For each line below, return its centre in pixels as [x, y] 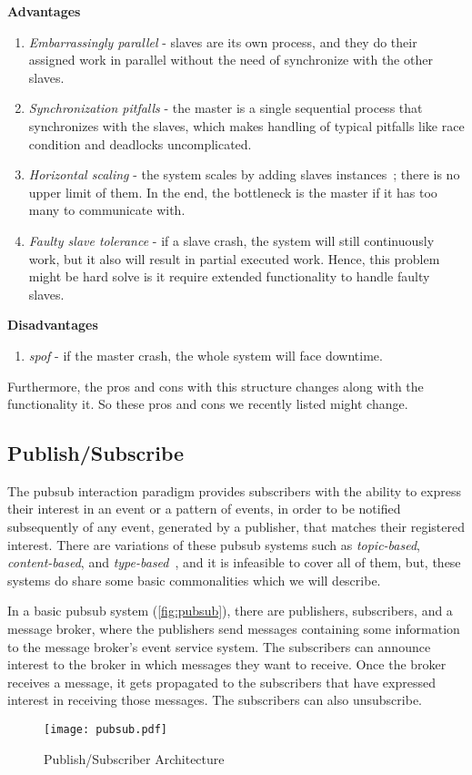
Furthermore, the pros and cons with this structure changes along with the [216, 386]
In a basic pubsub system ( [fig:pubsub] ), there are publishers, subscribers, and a [230, 611]
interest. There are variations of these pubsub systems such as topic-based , [214, 544]
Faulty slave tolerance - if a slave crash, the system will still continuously [231, 240]
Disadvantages [53, 325]
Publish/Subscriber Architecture [134, 758]
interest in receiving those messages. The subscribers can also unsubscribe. [215, 700]
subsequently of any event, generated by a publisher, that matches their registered [236, 527]
